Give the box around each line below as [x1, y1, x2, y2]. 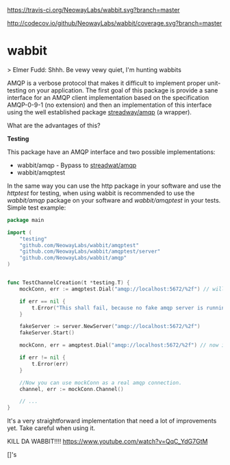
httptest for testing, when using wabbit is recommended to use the [7, 188, 195, 197]
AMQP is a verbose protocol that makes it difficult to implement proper [7, 79, 207, 87]
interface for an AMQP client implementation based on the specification [7, 93, 209, 101]
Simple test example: [7, 203, 66, 212]
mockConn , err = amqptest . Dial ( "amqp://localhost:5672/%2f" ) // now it [19, 342, 228, 349]
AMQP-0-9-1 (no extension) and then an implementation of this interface [7, 101, 212, 109]
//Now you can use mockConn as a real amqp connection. [19, 379, 183, 386]
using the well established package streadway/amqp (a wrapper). [7, 108, 192, 116]
